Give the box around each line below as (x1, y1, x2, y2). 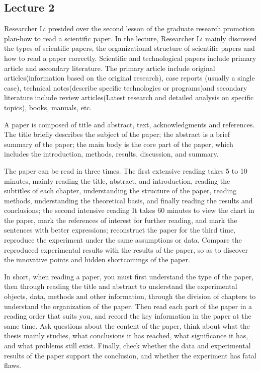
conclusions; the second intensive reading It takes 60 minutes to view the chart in (4, 205, 254, 215)
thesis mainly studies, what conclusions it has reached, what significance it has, (4, 330, 248, 341)
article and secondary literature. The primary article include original (4, 62, 215, 73)
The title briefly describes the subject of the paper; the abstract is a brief (4, 129, 230, 139)
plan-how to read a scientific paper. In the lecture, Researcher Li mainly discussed (4, 33, 257, 43)
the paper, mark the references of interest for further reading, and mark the (4, 214, 237, 225)
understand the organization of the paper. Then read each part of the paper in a (4, 301, 252, 311)
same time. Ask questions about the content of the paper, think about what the (4, 320, 250, 331)
